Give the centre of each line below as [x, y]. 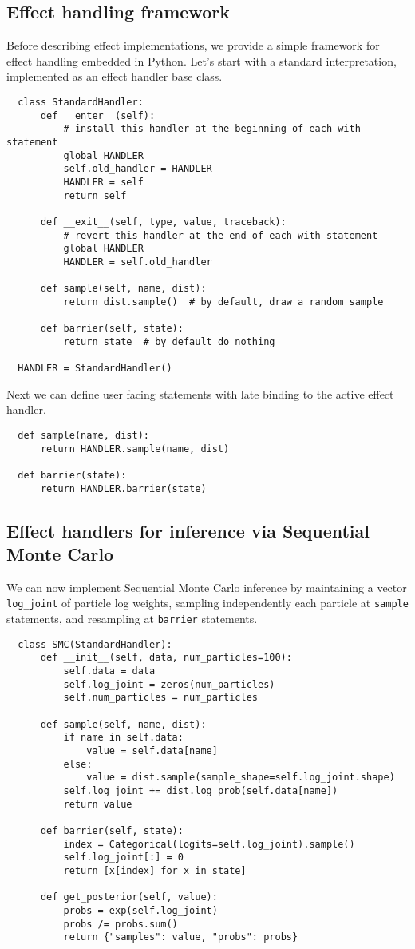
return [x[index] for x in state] [155, 870]
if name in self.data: [123, 738]
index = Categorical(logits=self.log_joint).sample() [209, 844]
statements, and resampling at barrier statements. [132, 619]
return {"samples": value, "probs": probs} [181, 937]
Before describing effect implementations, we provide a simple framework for [193, 45]
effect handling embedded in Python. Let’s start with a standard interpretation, [202, 60]
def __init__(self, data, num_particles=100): [166, 658]
